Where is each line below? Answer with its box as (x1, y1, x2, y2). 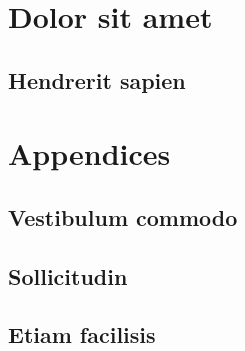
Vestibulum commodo (8, 201, 238, 232)
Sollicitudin (8, 260, 128, 291)
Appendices (8, 133, 171, 174)
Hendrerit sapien (8, 64, 186, 95)
